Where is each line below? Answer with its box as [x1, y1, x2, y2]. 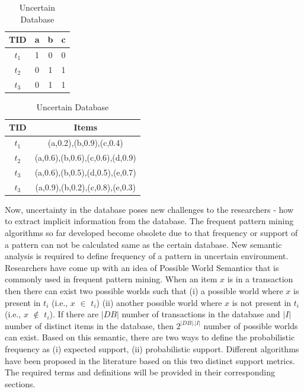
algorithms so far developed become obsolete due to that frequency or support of [5, 227, 298, 239]
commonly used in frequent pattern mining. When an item [5, 273, 217, 285]
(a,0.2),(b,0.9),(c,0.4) [47, 136, 123, 149]
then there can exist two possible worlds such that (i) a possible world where [5, 285, 283, 297]
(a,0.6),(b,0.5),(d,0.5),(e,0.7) [34, 165, 136, 178]
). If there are [49, 308, 99, 320]
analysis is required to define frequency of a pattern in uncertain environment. [5, 250, 289, 262]
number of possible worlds [203, 319, 298, 332]
